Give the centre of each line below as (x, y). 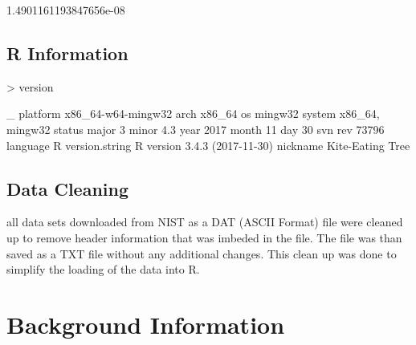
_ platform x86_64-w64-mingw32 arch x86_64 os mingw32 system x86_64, (193, 114)
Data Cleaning (67, 188)
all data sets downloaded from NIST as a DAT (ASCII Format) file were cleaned (205, 222)
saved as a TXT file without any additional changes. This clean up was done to (202, 253)
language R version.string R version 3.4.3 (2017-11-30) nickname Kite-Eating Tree (208, 145)
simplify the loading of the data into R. (103, 269)
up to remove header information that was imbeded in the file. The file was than (204, 237)
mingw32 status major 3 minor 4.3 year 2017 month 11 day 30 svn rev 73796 (196, 129)
